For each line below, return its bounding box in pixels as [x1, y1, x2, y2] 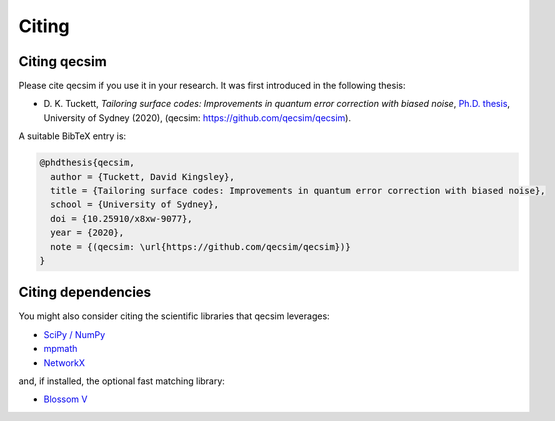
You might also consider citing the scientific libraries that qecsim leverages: [18, 310, 330, 322]
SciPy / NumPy [43, 328, 105, 340]
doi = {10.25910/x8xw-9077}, [50, 213, 194, 224]
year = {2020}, [50, 227, 125, 239]
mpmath [43, 343, 78, 355]
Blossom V [43, 393, 88, 405]
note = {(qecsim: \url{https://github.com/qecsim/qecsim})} [50, 241, 351, 252]
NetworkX [43, 356, 85, 369]
